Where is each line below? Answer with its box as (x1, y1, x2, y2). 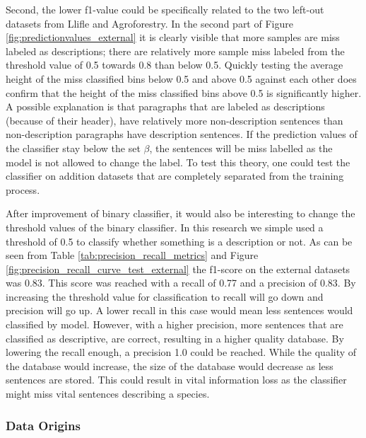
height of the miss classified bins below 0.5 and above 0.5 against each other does (6, 71, 357, 86)
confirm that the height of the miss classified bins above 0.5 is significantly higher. (6, 85, 362, 100)
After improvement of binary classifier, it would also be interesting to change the (6, 206, 355, 221)
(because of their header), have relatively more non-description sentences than (6, 113, 343, 127)
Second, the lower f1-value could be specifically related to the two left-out (6, 2, 324, 16)
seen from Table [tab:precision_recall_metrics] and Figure (6, 248, 259, 263)
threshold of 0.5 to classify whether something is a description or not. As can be (6, 234, 353, 248)
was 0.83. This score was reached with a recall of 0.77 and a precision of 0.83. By (6, 275, 356, 290)
